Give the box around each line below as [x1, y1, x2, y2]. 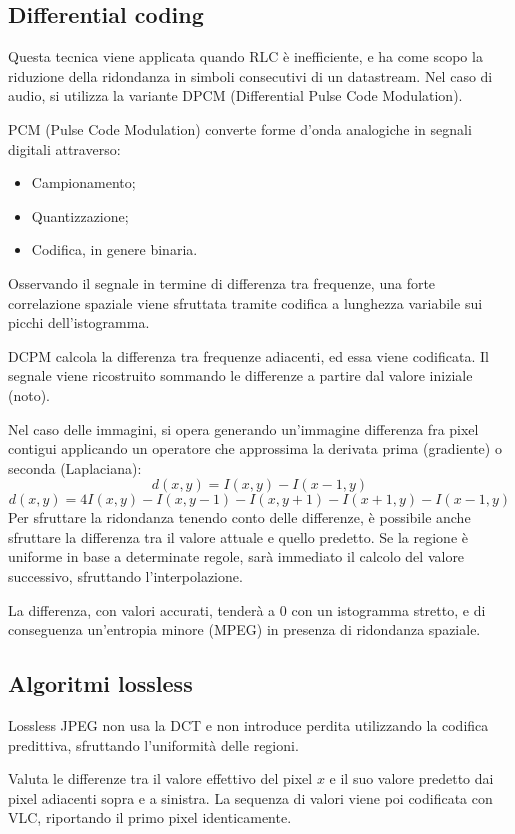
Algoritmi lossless [8, 668, 193, 699]
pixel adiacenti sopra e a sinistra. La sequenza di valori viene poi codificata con [8, 787, 493, 808]
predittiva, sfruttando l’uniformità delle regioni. [8, 734, 299, 755]
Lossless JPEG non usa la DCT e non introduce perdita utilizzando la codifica [8, 715, 489, 736]
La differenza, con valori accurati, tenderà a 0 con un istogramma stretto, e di [8, 599, 486, 620]
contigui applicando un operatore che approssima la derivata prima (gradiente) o [8, 438, 502, 459]
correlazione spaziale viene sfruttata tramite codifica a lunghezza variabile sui [8, 292, 483, 313]
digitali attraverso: [8, 138, 121, 159]
